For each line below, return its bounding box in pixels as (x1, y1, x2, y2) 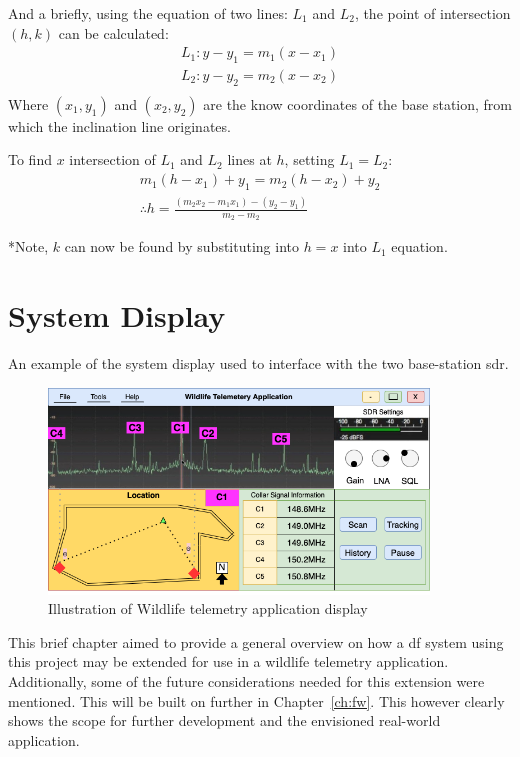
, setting (284, 149, 335, 170)
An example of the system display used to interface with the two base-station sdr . (8, 353, 509, 374)
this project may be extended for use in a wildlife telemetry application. (8, 651, 449, 672)
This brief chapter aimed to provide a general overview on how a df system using (8, 631, 504, 652)
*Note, (8, 236, 49, 257)
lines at (227, 149, 272, 170)
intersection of (69, 149, 156, 170)
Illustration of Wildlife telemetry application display (48, 598, 368, 619)
